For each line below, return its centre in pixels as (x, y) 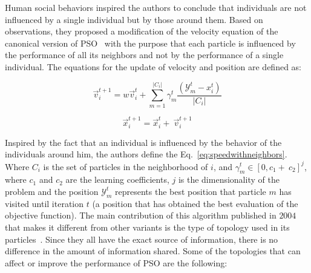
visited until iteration (44, 203)
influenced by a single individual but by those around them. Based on (134, 19)
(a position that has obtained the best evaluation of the (195, 203)
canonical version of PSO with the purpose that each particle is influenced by (150, 43)
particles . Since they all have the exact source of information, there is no (142, 239)
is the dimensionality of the (229, 179)
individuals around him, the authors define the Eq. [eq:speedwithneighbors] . (146, 154)
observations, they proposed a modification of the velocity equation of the (142, 31)
